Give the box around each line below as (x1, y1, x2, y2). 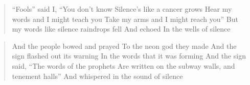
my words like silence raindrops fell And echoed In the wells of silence (12, 23, 231, 34)
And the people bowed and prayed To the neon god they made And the (12, 40, 237, 51)
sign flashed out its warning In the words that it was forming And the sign (12, 50, 246, 61)
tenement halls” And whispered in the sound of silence (12, 70, 183, 81)
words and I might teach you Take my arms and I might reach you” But (12, 13, 238, 24)
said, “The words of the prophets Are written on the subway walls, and (12, 60, 235, 71)
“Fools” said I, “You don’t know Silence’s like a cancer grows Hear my (12, 4, 232, 14)
